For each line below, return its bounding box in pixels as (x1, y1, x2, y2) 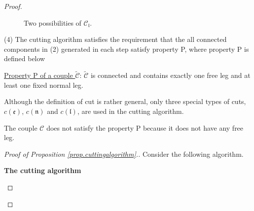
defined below (4, 53, 45, 64)
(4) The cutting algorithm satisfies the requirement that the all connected (4, 34, 227, 44)
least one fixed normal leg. (4, 79, 83, 90)
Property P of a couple (4, 70, 73, 80)
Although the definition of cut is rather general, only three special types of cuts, (4, 96, 246, 106)
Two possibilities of (24, 17, 81, 28)
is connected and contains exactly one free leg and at (90, 70, 251, 80)
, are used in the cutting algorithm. (77, 105, 184, 116)
